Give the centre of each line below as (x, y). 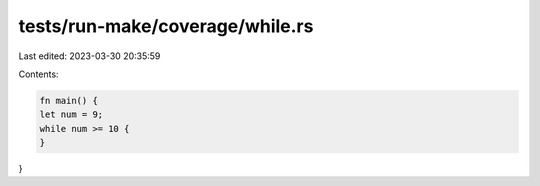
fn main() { (69, 100)
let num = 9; (71, 114)
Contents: (38, 74)
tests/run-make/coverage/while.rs (166, 26)
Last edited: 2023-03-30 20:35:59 (89, 56)
